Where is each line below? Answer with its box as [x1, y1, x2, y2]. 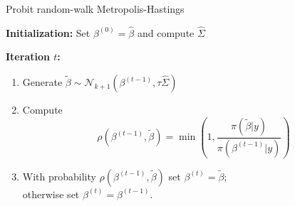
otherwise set [22, 186, 80, 201]
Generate [22, 75, 63, 89]
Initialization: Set [6, 25, 90, 40]
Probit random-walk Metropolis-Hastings [6, 1, 185, 16]
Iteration [6, 49, 50, 64]
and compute [137, 25, 195, 40]
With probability [22, 168, 96, 183]
